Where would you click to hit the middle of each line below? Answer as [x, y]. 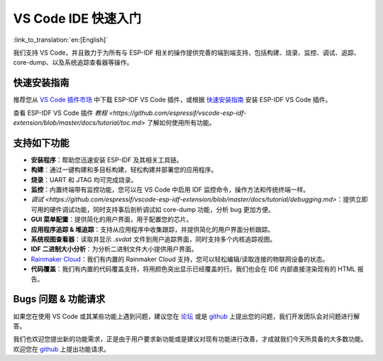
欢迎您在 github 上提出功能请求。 [61, 349]
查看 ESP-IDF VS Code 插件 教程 [60, 113]
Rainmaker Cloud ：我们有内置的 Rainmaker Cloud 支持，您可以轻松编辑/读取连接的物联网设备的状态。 [180, 259]
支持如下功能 [41, 143]
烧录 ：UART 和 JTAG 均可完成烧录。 [84, 179]
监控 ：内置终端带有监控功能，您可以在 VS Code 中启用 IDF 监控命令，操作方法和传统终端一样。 [170, 190]
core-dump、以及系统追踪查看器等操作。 [73, 62]
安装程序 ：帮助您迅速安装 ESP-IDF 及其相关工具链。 [107, 160]
